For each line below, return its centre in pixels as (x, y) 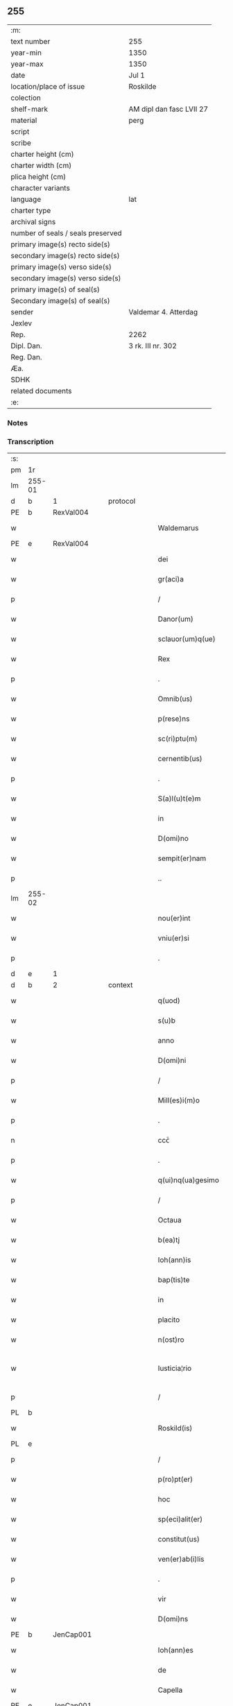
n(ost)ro (171, 1340)
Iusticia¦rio (175, 1368)
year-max (27, 64)
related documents (41, 391)
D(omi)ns (173, 1619)
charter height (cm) (42, 154)
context (120, 985)
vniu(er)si (173, 938)
